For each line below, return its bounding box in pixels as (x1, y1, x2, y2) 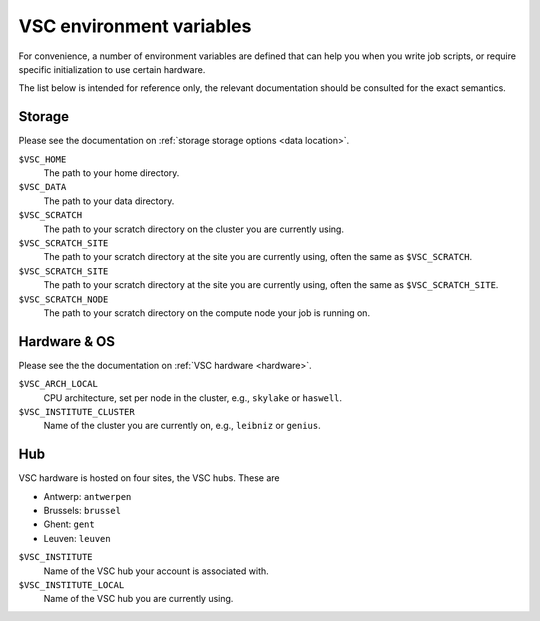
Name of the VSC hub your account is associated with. (43, 565, 269, 577)
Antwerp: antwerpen (43, 490, 132, 502)
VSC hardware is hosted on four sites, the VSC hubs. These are (18, 472, 280, 484)
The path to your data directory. (43, 195, 175, 207)
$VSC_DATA (18, 181, 67, 193)
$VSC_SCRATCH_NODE (18, 293, 109, 305)
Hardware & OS (18, 333, 115, 350)
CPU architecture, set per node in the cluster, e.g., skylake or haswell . (43, 391, 343, 404)
